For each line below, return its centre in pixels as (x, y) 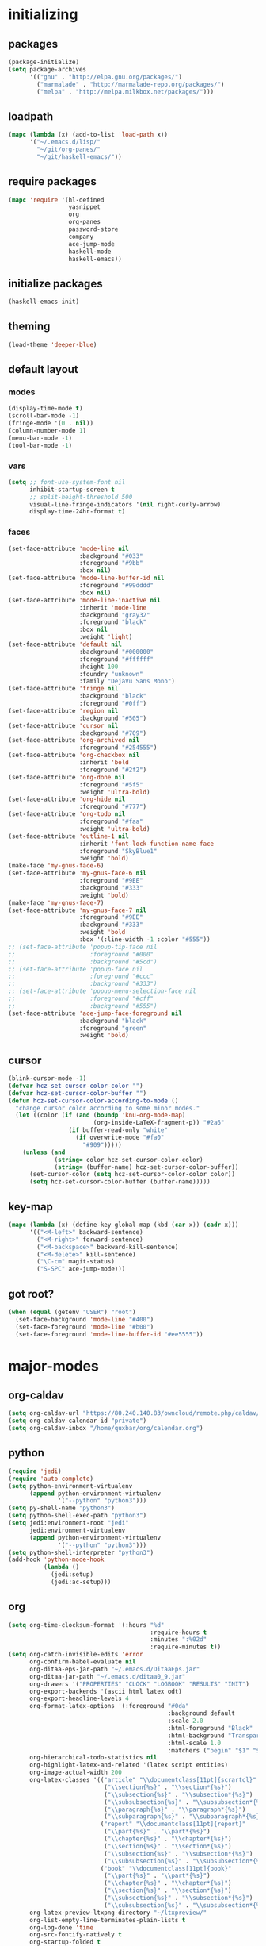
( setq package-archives (47, 69)
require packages (52, 181)
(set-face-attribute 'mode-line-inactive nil (84, 600)
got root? (31, 1294)
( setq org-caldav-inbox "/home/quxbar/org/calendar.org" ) (106, 1429)
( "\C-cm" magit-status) (76, 1262)
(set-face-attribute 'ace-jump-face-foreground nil (95, 1013)
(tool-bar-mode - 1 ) (40, 445)
